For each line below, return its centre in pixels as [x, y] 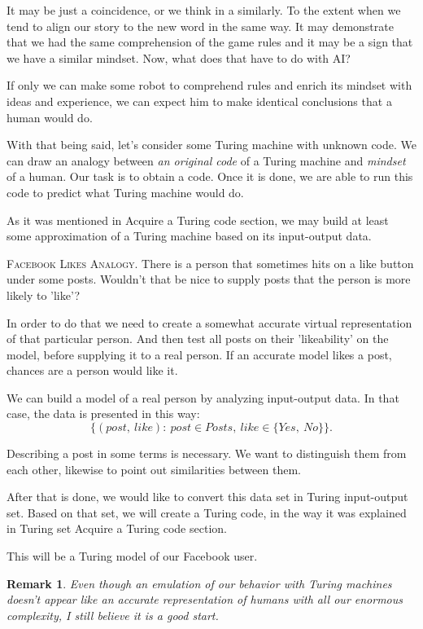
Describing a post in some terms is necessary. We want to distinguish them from [207, 453]
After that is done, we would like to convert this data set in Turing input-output [207, 497]
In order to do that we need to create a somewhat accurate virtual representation [209, 322]
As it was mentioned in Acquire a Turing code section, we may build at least [198, 220]
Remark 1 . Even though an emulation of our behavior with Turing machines [199, 583]
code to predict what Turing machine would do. [125, 192]
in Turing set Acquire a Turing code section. [117, 528]
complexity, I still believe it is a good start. [113, 615]
